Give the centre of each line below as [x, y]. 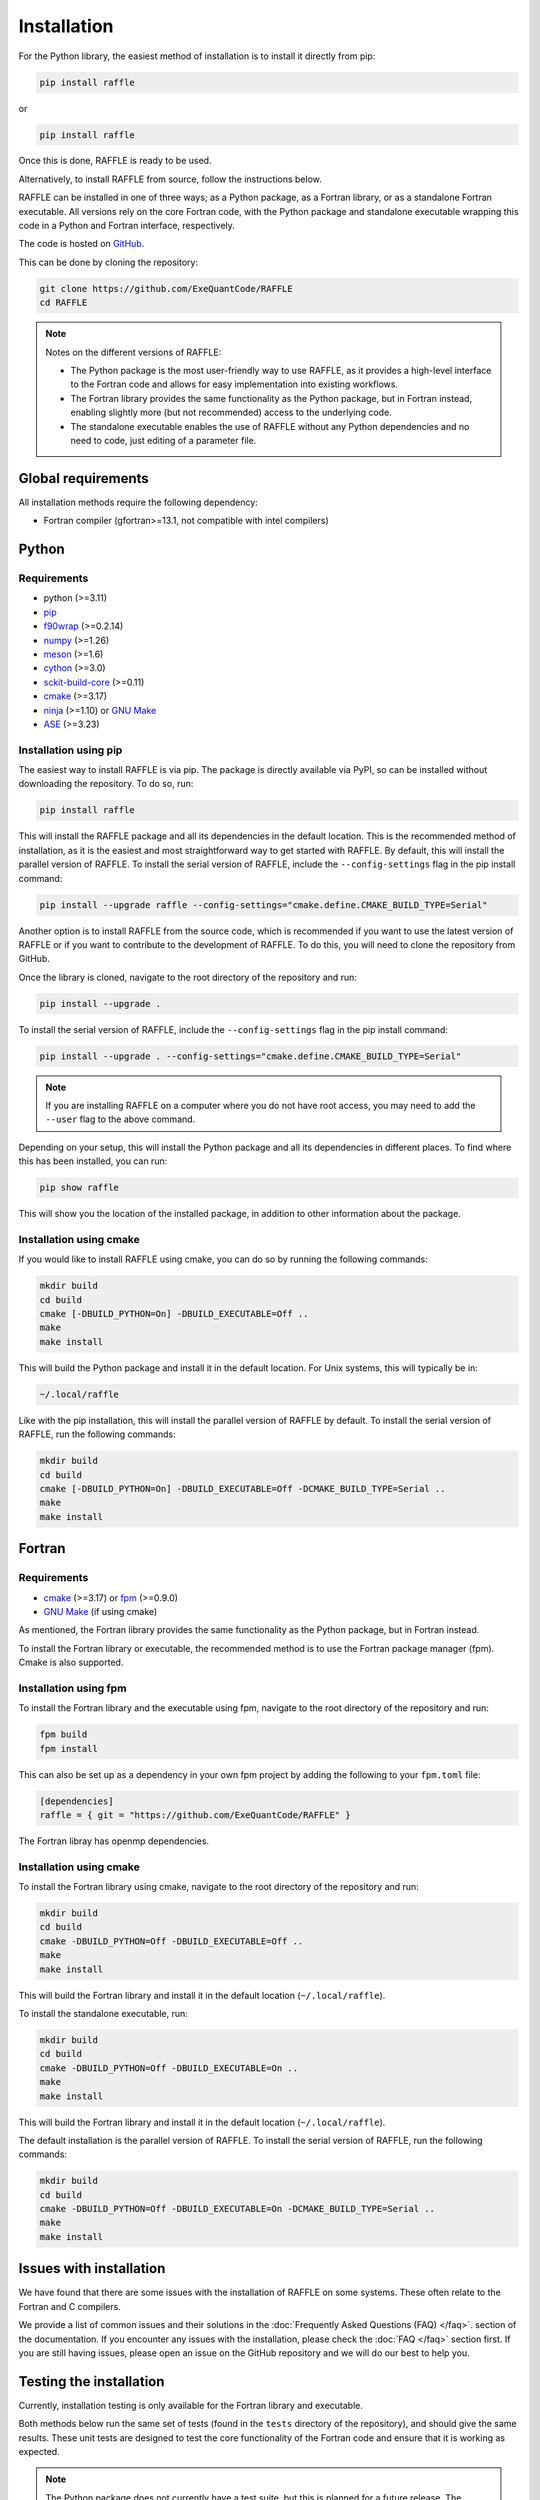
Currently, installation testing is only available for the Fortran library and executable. [191, 2405]
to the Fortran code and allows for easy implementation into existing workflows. [234, 384]
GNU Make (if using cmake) [100, 1611]
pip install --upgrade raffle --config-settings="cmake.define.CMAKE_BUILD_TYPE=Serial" [264, 904]
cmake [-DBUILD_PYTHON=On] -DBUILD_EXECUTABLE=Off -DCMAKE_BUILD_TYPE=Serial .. [242, 1488]
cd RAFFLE [63, 303]
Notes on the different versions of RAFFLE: [133, 352]
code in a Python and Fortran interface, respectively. [126, 226]
